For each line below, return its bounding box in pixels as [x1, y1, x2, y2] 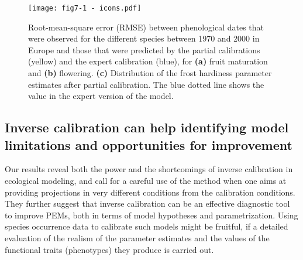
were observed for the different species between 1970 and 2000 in [28, 32, 260, 45]
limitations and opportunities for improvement [5, 135, 292, 153]
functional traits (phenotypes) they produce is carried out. [5, 243, 214, 255]
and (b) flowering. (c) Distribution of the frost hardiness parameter [28, 67, 272, 79]
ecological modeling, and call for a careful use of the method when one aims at [5, 175, 287, 186]
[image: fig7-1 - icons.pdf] [28, 4, 142, 12]
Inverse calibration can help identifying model [5, 118, 289, 136]
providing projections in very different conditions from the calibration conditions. [5, 186, 295, 198]
